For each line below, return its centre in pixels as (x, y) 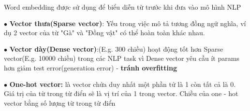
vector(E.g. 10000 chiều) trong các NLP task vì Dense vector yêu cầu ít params (122, 58)
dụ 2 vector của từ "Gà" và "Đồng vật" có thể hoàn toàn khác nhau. (104, 33)
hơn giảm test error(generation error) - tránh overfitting (91, 67)
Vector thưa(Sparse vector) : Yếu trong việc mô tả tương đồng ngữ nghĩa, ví (128, 23)
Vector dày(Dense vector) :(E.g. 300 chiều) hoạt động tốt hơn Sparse (116, 49)
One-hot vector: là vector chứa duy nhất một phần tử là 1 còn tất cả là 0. (123, 84)
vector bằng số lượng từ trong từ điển (60, 103)
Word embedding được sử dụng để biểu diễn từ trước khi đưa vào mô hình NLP (123, 7)
